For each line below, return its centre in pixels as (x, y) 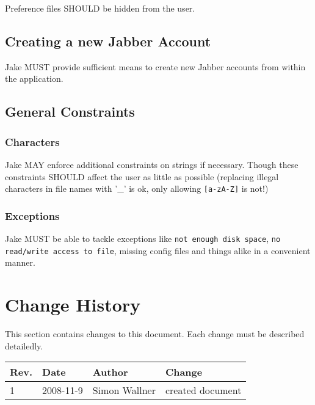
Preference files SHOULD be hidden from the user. (100, 8)
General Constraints (70, 111)
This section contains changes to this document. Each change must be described (155, 334)
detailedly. (24, 345)
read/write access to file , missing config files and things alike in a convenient (158, 250)
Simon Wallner (124, 390)
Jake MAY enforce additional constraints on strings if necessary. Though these (152, 164)
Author (110, 372)
